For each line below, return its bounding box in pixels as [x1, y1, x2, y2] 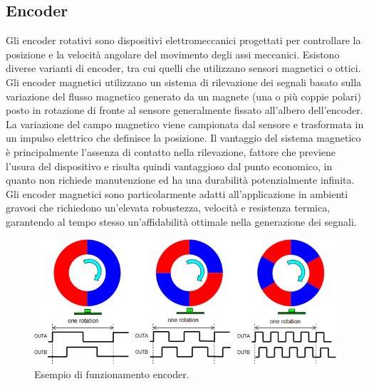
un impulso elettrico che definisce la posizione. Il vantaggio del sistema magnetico [6, 130, 361, 145]
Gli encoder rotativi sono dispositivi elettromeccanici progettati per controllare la [6, 33, 361, 48]
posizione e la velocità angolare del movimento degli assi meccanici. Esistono [6, 46, 340, 61]
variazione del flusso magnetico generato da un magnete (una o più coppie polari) [6, 88, 361, 103]
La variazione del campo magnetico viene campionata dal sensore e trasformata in [6, 116, 364, 131]
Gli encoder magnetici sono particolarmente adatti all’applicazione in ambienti [6, 186, 348, 201]
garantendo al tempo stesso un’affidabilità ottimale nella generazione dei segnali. [6, 214, 357, 229]
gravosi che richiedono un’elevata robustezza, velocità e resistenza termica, [6, 200, 331, 215]
